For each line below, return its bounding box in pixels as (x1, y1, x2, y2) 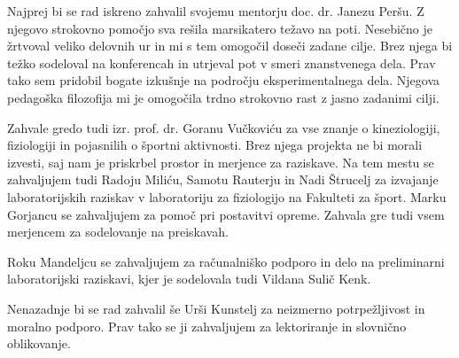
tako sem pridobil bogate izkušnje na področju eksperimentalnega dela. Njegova (7, 71, 440, 89)
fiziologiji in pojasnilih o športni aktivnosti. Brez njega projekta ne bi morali (7, 136, 423, 154)
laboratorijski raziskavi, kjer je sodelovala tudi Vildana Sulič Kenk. (7, 269, 371, 288)
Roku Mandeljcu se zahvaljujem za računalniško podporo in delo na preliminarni (7, 252, 445, 270)
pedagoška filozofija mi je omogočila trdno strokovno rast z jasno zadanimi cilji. (7, 88, 440, 106)
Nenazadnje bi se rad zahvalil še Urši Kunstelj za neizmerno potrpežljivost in (7, 299, 425, 317)
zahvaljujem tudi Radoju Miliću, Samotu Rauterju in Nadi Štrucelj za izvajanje (7, 170, 439, 189)
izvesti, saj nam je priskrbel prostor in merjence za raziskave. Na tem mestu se (7, 152, 434, 171)
